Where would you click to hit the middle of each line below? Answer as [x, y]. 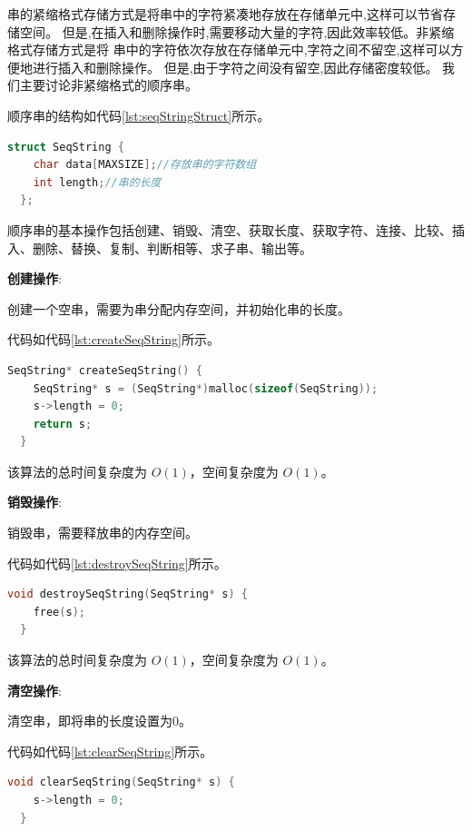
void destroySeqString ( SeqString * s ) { [128, 594]
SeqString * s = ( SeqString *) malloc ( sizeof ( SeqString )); [206, 388]
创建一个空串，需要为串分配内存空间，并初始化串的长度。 [179, 308]
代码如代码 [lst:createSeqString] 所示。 [113, 339]
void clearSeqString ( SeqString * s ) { [121, 782]
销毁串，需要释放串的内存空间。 [103, 533]
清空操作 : [34, 690]
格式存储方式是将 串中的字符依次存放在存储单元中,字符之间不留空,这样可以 [229, 49]
